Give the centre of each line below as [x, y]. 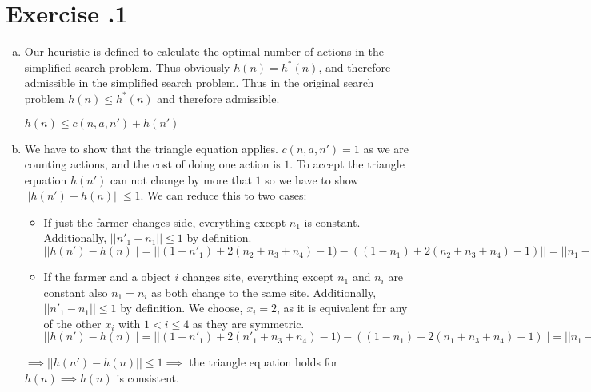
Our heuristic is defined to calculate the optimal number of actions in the [204, 51]
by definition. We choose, [182, 308]
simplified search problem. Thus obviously [127, 67]
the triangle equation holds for [264, 362]
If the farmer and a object [107, 277]
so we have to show [312, 179]
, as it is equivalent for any [342, 308]
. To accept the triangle [347, 164]
